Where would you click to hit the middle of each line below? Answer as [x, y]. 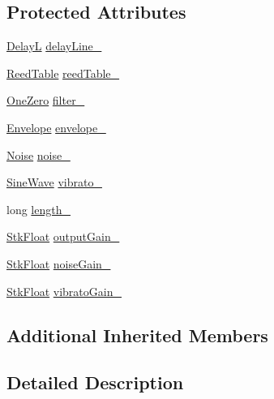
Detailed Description [95, 382]
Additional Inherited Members [137, 335]
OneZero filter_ [46, 100]
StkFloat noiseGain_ [59, 263]
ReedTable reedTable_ [63, 73]
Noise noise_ [39, 154]
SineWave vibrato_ [54, 182]
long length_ [39, 209]
